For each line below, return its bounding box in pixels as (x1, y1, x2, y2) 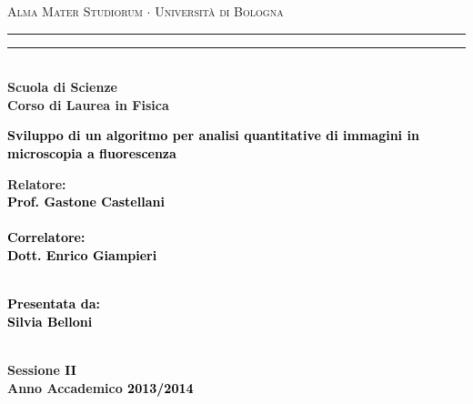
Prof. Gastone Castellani (7, 192, 165, 211)
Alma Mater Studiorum (7, 2, 143, 20)
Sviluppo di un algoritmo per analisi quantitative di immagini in (7, 126, 419, 145)
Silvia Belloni (7, 311, 93, 330)
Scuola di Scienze (7, 77, 117, 96)
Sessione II (7, 359, 76, 379)
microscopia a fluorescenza (7, 143, 176, 162)
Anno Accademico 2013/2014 (7, 378, 194, 397)
